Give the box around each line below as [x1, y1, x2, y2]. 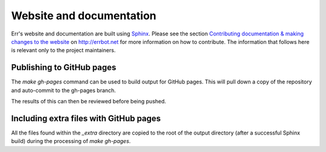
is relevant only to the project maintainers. [11, 47, 116, 54]
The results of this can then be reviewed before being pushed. [11, 98, 167, 105]
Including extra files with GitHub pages [11, 113, 161, 123]
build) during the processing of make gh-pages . [11, 138, 131, 145]
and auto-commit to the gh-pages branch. [11, 87, 116, 94]
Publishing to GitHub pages [11, 62, 117, 73]
